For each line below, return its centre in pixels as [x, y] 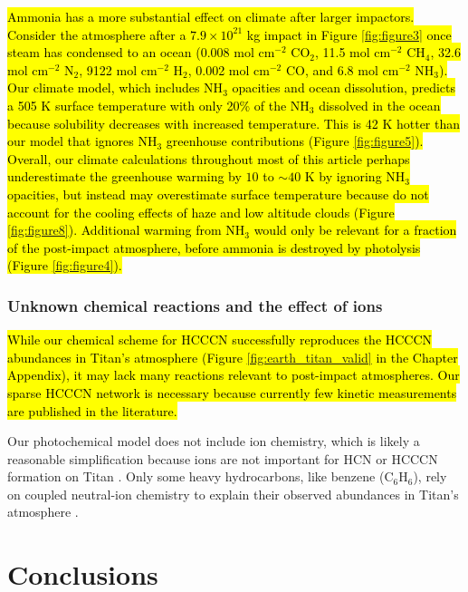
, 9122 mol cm [118, 69]
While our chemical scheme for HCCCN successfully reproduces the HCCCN [220, 340]
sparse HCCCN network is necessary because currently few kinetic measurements [232, 392]
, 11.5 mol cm [353, 52]
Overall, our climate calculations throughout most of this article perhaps [209, 158]
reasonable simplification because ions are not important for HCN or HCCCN [223, 458]
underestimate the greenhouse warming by [124, 176]
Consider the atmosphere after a [97, 34]
